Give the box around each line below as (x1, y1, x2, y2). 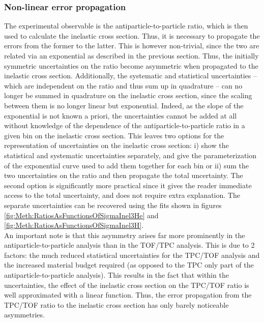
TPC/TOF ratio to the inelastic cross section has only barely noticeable (4, 299, 229, 310)
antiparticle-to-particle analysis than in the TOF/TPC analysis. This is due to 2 (4, 240, 255, 250)
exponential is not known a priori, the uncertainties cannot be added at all (4, 110, 237, 121)
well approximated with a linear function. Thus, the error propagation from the (4, 289, 252, 300)
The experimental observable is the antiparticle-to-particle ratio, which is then (4, 20, 248, 31)
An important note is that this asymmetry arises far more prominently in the (4, 229, 245, 240)
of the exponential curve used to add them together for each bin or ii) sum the (4, 160, 249, 170)
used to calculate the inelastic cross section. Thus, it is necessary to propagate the (4, 30, 260, 41)
